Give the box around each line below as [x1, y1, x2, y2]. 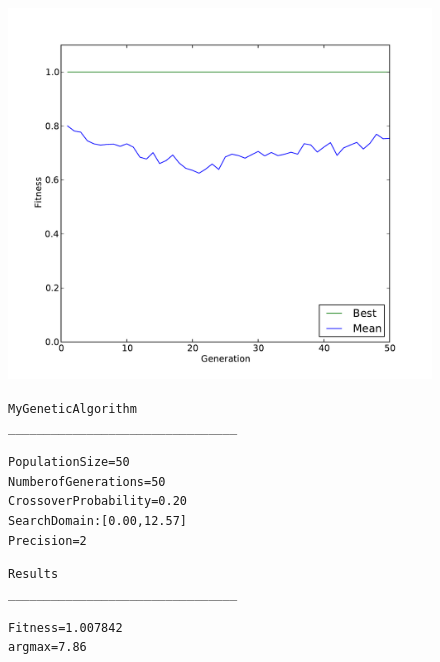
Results [8, 567, 59, 582]
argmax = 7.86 [8, 640, 87, 655]
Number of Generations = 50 [8, 474, 166, 489]
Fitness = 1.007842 [8, 620, 123, 635]
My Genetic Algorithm [8, 401, 137, 416]
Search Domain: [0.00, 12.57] [8, 513, 187, 528]
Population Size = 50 [8, 454, 130, 469]
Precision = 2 [8, 533, 87, 548]
